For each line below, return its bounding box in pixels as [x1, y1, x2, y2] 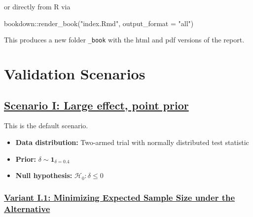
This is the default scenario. [4, 120, 88, 131]
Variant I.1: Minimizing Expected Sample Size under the [4, 191, 235, 203]
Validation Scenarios [4, 64, 145, 84]
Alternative [4, 202, 50, 215]
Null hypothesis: [15, 170, 72, 181]
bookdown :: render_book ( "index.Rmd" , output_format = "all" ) [4, 18, 194, 28]
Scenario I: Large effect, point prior [4, 97, 189, 112]
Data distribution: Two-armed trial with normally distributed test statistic [15, 137, 249, 147]
